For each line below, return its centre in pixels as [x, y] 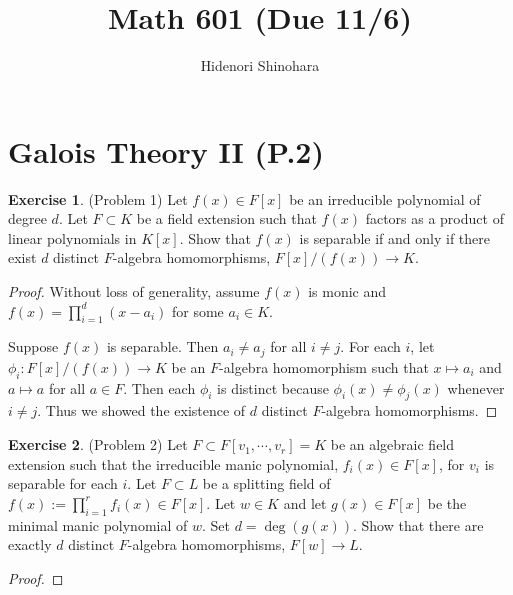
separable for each [63, 483]
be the [447, 502]
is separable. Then [162, 346]
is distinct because [273, 387]
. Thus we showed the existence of [141, 410]
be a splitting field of [266, 483]
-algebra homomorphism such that [324, 366]
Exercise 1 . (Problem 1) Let [98, 198]
